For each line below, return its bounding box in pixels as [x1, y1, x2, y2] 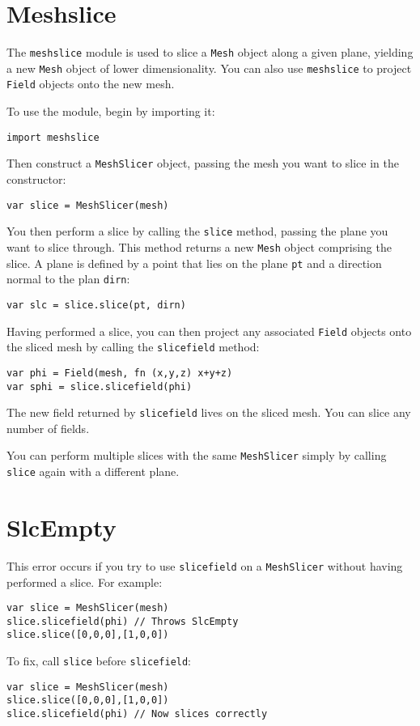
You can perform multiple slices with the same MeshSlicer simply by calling [6, 447, 387, 464]
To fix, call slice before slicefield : [6, 652, 192, 669]
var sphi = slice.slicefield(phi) [6, 380, 193, 393]
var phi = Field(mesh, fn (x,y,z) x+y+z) [6, 367, 233, 379]
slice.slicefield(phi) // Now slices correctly [6, 708, 268, 720]
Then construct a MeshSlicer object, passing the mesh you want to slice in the [6, 155, 399, 172]
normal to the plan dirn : [6, 270, 130, 287]
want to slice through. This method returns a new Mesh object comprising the [6, 238, 392, 255]
